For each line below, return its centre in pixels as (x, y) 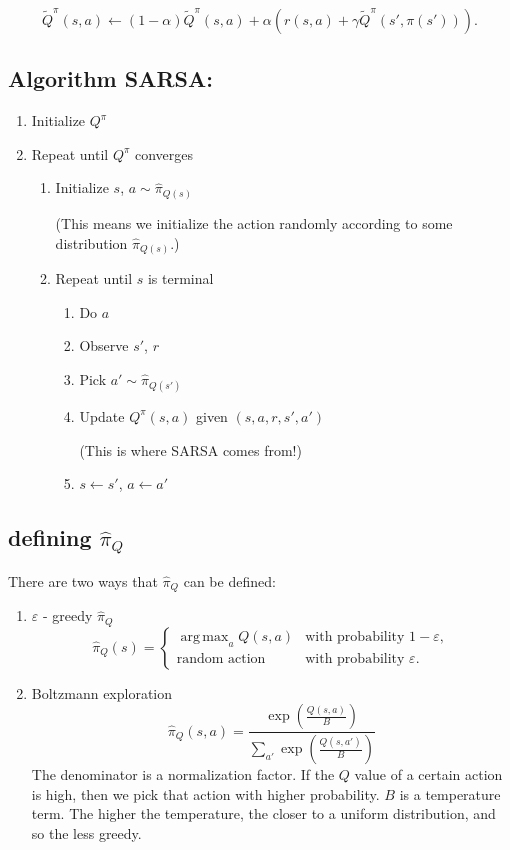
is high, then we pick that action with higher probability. (205, 793)
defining (50, 537)
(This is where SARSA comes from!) (190, 449)
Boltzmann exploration (102, 692)
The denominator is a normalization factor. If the (183, 774)
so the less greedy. (86, 832)
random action (221, 659)
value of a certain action (428, 774)
